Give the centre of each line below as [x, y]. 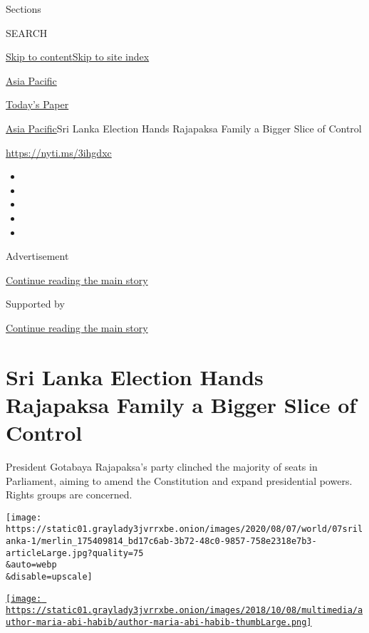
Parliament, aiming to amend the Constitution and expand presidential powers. [179, 480]
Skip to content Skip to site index [78, 57]
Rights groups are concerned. [69, 495]
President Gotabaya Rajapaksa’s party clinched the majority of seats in [162, 466]
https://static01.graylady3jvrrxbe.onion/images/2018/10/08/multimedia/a [184, 611]
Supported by [35, 304]
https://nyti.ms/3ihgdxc [59, 152]
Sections [24, 9]
